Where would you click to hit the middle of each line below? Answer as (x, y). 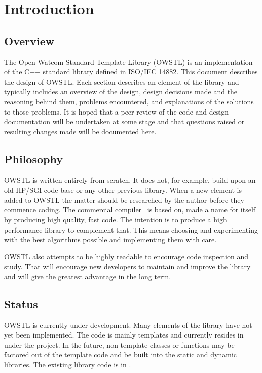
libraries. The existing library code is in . (68, 365)
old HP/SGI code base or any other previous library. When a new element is (123, 190)
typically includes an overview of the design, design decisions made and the (121, 91)
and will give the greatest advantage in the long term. (88, 276)
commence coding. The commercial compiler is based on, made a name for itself (130, 210)
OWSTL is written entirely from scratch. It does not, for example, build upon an (130, 180)
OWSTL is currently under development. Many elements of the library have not (128, 325)
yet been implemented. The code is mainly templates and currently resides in (124, 335)
